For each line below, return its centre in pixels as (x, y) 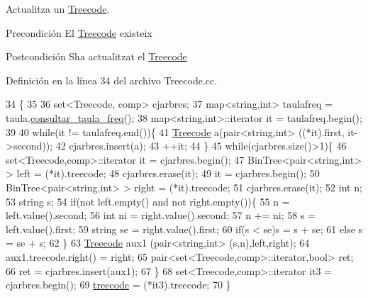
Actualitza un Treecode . (58, 9)
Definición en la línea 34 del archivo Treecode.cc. (112, 80)
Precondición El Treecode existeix (79, 32)
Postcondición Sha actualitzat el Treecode (96, 56)
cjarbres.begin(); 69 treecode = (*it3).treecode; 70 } (118, 285)
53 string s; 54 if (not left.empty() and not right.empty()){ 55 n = (148, 201)
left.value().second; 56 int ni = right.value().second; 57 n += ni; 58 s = (161, 215)
